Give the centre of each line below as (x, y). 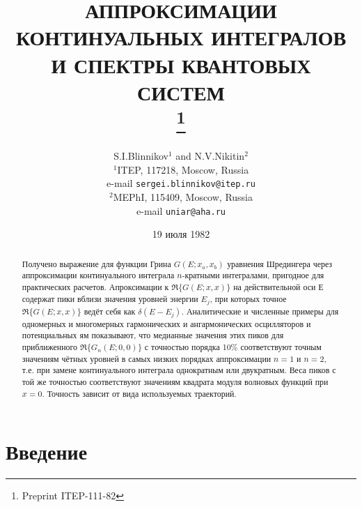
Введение (47, 452)
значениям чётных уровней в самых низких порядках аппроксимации (147, 358)
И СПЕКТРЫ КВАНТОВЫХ (181, 65)
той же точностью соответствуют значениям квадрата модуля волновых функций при (175, 381)
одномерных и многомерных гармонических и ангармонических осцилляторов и (166, 323)
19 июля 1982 (181, 234)
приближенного (50, 346)
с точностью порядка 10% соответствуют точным (233, 346)
